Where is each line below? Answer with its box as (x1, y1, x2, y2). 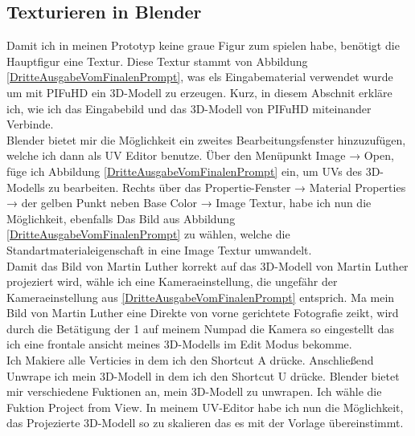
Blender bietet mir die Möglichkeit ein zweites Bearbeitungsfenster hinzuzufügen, (6, 131, 406, 148)
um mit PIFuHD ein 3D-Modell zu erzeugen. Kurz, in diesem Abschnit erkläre (6, 84, 392, 100)
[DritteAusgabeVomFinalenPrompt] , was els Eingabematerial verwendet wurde (6, 68, 393, 85)
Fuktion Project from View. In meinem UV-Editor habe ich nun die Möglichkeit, (6, 398, 404, 415)
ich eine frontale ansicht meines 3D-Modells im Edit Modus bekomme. (6, 336, 352, 352)
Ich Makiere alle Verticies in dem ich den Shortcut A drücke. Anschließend (6, 352, 374, 369)
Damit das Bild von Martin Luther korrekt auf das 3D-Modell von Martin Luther (6, 257, 409, 274)
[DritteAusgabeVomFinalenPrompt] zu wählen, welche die (6, 226, 290, 242)
